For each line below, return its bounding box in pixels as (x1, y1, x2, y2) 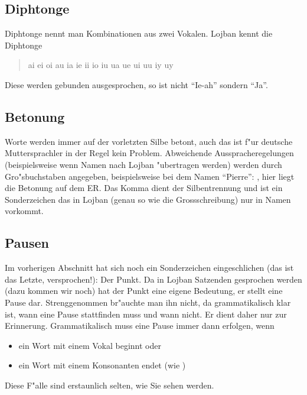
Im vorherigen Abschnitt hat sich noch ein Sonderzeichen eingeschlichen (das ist (5, 261, 294, 274)
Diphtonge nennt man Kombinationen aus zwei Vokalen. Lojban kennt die (5, 27, 273, 40)
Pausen (5, 234, 50, 252)
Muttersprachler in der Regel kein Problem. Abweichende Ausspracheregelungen (5, 147, 294, 159)
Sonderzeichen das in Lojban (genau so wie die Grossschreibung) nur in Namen (5, 193, 291, 205)
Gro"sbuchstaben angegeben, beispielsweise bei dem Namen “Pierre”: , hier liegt (5, 170, 295, 182)
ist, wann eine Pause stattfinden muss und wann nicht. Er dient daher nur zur (5, 307, 287, 320)
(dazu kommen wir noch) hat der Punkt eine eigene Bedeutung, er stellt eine (5, 284, 283, 297)
